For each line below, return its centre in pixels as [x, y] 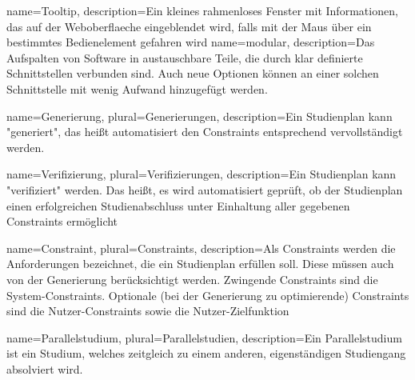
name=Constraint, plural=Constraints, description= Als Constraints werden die [201, 248]
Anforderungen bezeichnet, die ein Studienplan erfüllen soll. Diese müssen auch [200, 264]
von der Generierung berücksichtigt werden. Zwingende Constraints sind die [192, 279]
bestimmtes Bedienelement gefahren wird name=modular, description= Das [191, 42]
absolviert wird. [45, 368]
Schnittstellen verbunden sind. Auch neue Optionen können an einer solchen [193, 73]
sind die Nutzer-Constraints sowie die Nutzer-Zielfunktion [148, 311]
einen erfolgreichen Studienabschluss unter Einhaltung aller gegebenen [178, 205]
